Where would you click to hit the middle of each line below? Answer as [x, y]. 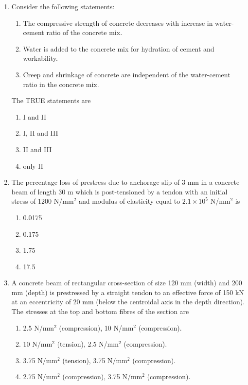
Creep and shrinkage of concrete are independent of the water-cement [127, 74]
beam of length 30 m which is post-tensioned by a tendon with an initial [119, 191]
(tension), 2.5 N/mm [88, 344]
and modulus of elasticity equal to [129, 201]
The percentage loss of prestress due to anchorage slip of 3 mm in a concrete [125, 182]
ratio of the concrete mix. [84, 32]
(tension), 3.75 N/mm [95, 360]
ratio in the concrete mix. [61, 84]
